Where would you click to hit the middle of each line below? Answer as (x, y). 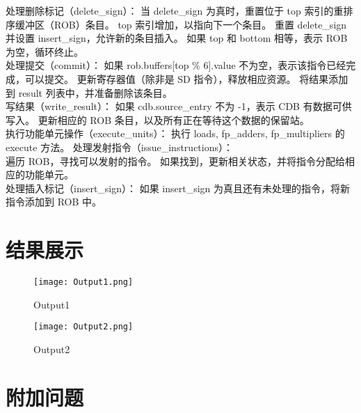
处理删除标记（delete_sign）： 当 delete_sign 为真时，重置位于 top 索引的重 (175, 10)
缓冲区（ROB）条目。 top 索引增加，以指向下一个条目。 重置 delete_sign (181, 24)
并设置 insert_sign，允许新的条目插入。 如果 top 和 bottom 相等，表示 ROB (177, 38)
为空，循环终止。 (45, 51)
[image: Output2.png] (83, 327)
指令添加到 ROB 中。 (54, 202)
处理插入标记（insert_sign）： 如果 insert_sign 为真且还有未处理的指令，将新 (178, 188)
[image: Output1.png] (83, 282)
